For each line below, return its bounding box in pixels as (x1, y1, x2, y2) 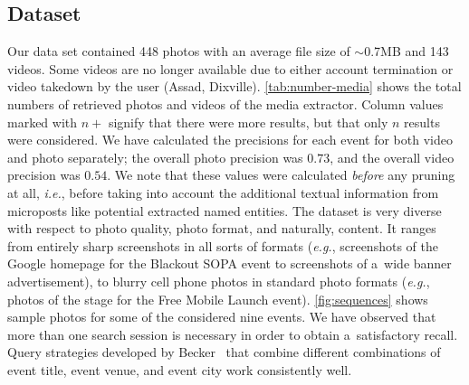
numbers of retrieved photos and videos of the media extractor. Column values (7, 94, 444, 113)
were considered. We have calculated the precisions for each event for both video (7, 130, 453, 149)
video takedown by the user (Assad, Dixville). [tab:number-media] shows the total (7, 77, 462, 96)
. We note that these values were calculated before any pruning (107, 165, 455, 184)
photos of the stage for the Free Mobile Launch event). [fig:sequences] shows (7, 289, 428, 308)
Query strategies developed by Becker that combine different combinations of (7, 343, 441, 362)
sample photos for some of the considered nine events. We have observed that (7, 307, 436, 326)
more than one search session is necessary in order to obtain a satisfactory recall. (7, 324, 458, 343)
